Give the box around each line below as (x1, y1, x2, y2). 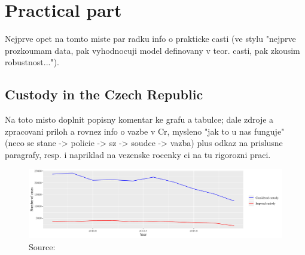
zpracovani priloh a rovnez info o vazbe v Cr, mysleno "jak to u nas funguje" (5, 125, 285, 137)
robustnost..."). (5, 56, 60, 68)
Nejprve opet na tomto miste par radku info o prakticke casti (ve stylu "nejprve (5, 32, 296, 45)
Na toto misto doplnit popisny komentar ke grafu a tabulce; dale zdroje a (5, 113, 274, 126)
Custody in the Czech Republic (5, 85, 203, 104)
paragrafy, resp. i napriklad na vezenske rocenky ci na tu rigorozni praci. (5, 148, 271, 160)
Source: (29, 240, 56, 253)
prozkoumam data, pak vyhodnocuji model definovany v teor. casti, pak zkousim (5, 44, 300, 56)
